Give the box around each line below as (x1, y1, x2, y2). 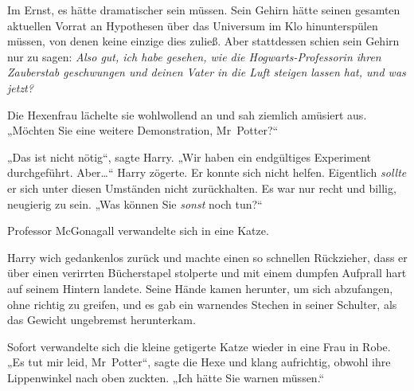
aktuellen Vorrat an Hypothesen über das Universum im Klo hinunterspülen (7, 17, 378, 33)
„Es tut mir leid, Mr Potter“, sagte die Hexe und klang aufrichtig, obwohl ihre (7, 354, 391, 370)
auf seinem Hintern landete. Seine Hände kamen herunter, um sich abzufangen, (7, 280, 393, 296)
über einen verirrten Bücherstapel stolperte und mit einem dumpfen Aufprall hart (7, 264, 407, 281)
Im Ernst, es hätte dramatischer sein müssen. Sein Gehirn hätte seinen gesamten (7, 2, 400, 18)
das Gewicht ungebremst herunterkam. (7, 311, 196, 328)
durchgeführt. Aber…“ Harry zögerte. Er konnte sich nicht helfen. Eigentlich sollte (7, 164, 407, 181)
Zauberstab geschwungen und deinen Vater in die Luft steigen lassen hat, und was (7, 64, 406, 80)
